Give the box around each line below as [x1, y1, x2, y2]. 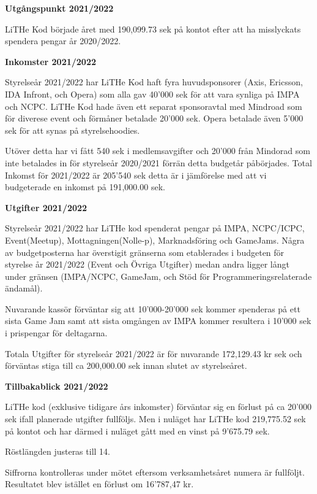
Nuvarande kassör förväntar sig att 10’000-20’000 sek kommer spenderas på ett [5, 302, 300, 315]
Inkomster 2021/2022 [5, 55, 97, 68]
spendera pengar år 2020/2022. [5, 34, 121, 47]
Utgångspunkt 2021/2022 [5, 2, 114, 14]
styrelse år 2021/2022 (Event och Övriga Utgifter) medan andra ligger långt [5, 258, 289, 271]
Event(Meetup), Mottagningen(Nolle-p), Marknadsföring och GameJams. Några [5, 233, 305, 246]
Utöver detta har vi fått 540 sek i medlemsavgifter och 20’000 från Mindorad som [5, 144, 310, 157]
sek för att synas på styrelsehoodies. [5, 123, 140, 136]
